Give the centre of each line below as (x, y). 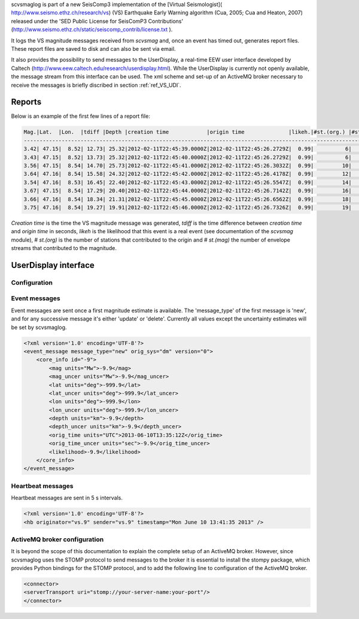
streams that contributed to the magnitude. (64, 248)
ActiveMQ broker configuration (57, 539)
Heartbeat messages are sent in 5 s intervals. (67, 498)
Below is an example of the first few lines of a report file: (81, 116)
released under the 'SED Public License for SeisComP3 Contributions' (97, 21)
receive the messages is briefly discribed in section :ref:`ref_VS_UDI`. (96, 85)
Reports (26, 102)
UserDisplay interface (53, 265)
